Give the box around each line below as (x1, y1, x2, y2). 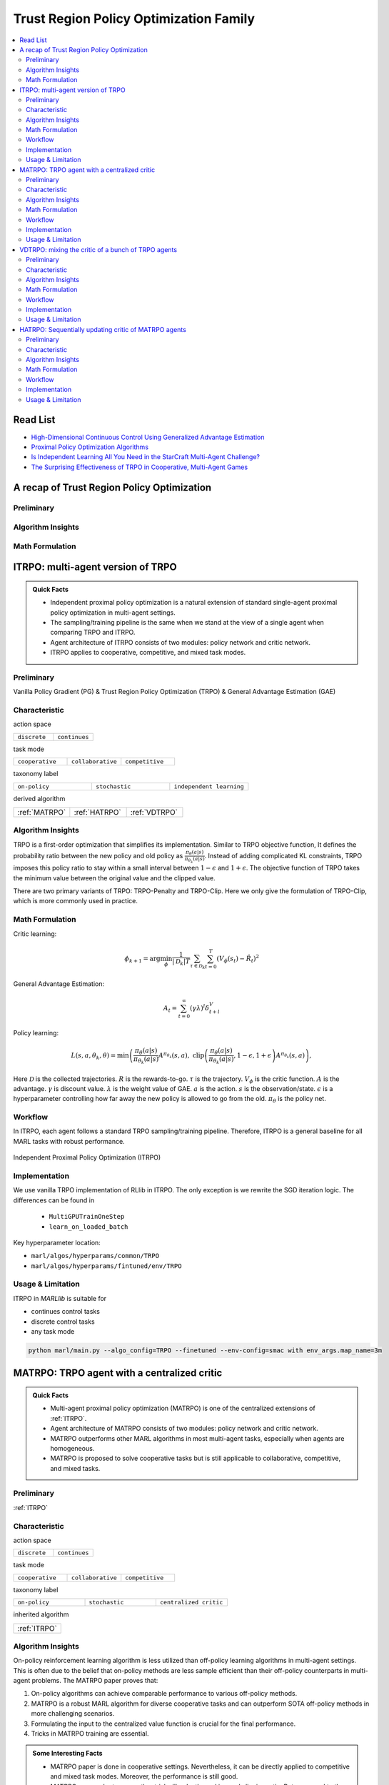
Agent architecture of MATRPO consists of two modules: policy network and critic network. (50, 1424, 319, 1433)
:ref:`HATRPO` (74, 807, 121, 817)
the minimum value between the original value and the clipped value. (13, 873, 216, 882)
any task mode (31, 1327, 75, 1335)
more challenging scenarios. (31, 1709, 115, 1718)
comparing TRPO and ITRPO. (50, 628, 136, 637)
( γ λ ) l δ (189, 1003, 210, 1012)
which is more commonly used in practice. (13, 897, 138, 905)
